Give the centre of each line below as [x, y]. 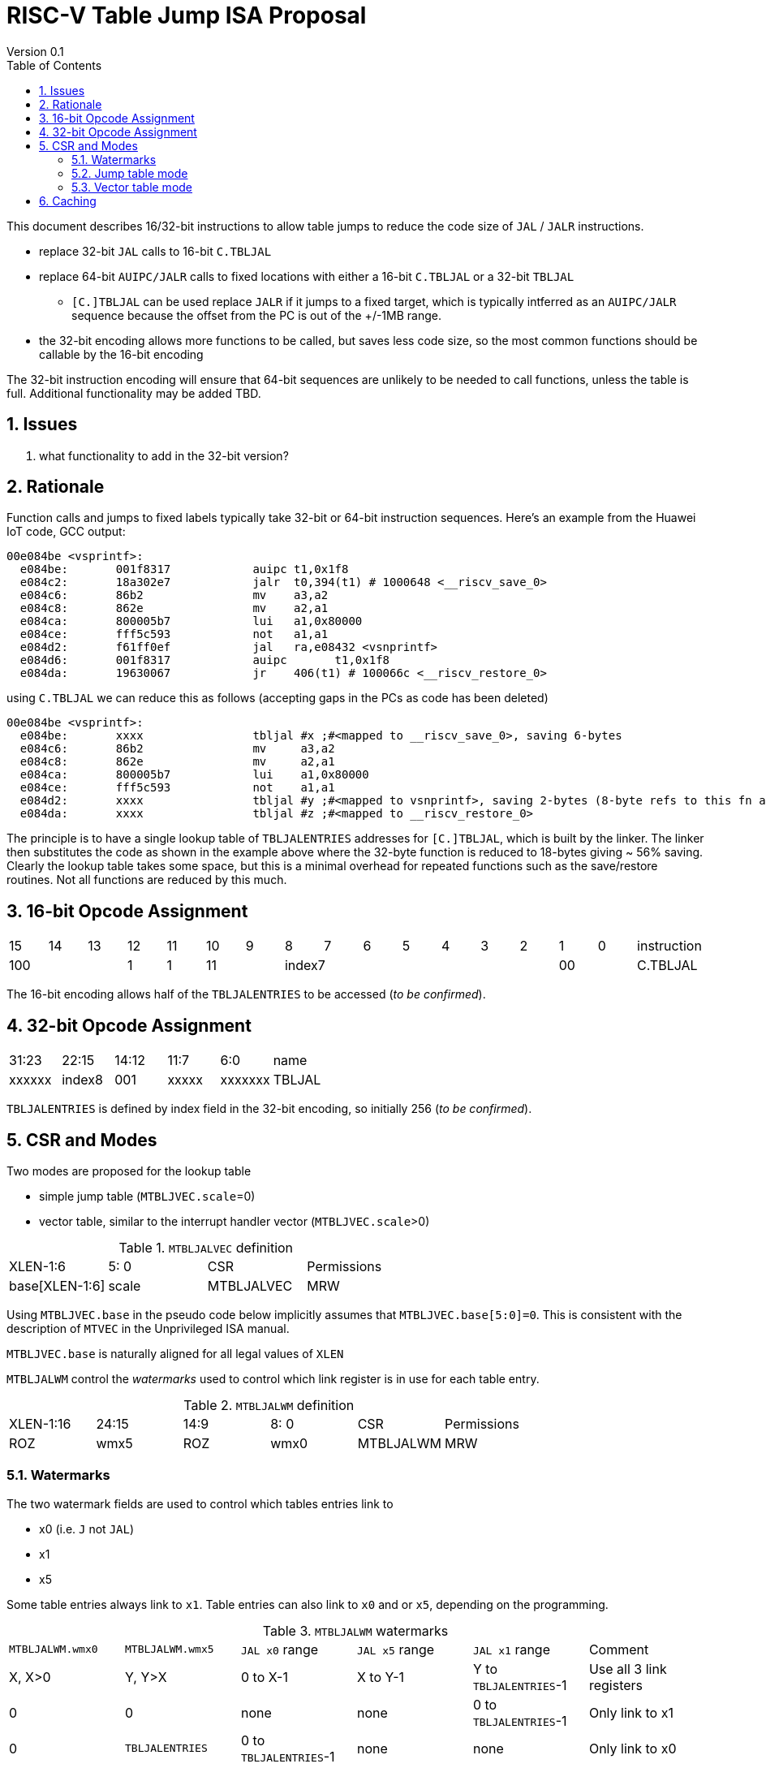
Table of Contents [54, 65]
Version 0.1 [35, 51]
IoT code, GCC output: [66, 532]
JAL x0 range [280, 1649]
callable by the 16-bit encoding [121, 354]
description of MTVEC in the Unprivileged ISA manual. [148, 1328]
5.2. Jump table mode [130, 173]
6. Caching [68, 201]
